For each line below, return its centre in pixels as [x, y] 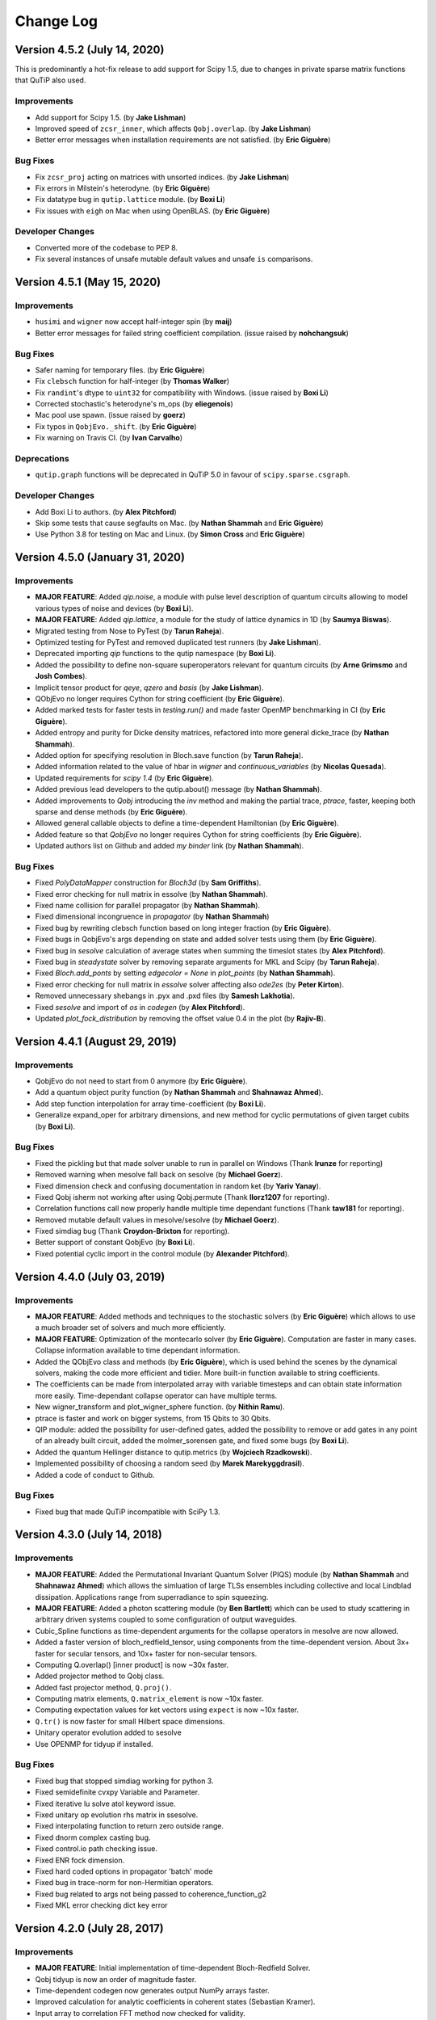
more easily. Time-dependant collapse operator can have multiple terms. [156, 1395]
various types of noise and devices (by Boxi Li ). [114, 608]
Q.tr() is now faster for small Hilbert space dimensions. [130, 1721]
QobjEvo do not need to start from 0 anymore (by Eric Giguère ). [141, 1081]
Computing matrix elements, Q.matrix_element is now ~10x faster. [149, 1699]
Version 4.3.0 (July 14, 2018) [89, 1535]
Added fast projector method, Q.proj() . [103, 1687]
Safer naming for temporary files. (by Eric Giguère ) [120, 370]
